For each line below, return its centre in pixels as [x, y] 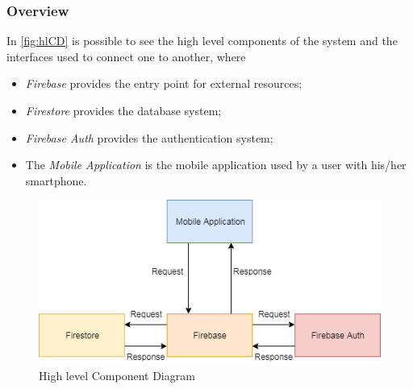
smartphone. [56, 180]
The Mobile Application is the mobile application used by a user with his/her [216, 165]
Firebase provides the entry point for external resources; [164, 83]
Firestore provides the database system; [123, 110]
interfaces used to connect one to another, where [126, 56]
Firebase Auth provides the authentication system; [149, 137]
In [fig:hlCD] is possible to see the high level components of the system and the [202, 41]
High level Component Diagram [117, 376]
